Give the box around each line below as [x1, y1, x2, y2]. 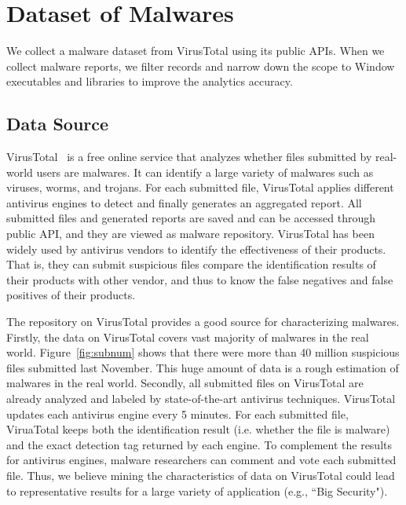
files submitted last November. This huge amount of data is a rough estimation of [6, 359, 399, 375]
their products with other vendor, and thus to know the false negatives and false [6, 271, 393, 287]
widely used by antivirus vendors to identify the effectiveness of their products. [6, 240, 386, 257]
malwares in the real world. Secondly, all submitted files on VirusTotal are [6, 375, 364, 391]
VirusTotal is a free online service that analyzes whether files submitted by [6, 148, 372, 165]
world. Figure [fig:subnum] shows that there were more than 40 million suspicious [6, 344, 400, 360]
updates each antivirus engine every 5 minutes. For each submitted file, [6, 405, 349, 422]
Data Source [6, 112, 109, 136]
